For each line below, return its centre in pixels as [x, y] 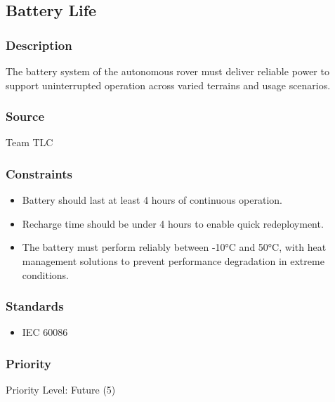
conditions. [46, 274]
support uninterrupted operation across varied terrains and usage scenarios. [168, 85]
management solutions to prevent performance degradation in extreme [173, 261]
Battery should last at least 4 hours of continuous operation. [152, 200]
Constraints [39, 173]
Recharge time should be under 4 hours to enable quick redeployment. [173, 223]
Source [25, 116]
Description [39, 45]
